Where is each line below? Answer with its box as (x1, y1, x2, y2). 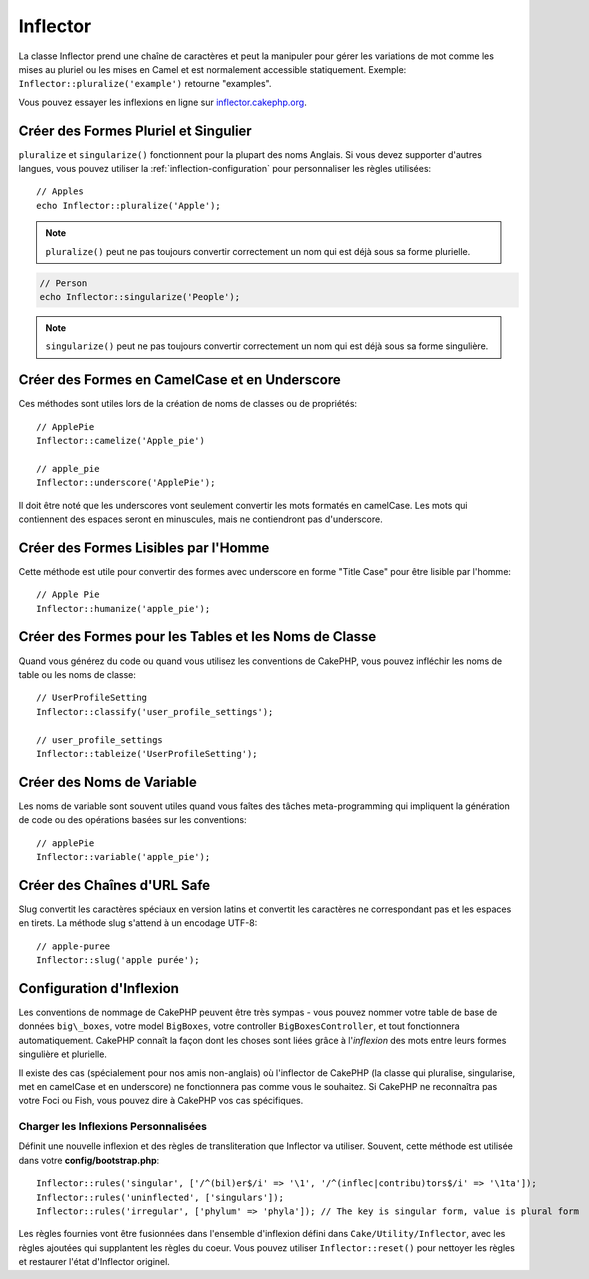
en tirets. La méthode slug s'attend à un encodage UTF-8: (18, 917, 258, 929)
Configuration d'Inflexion (18, 980, 180, 997)
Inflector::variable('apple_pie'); (36, 851, 211, 862)
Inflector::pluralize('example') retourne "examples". (18, 78, 272, 90)
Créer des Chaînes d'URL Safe (18, 876, 211, 894)
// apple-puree (36, 940, 111, 952)
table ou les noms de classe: (18, 668, 137, 680)
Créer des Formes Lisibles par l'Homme (18, 539, 270, 556)
